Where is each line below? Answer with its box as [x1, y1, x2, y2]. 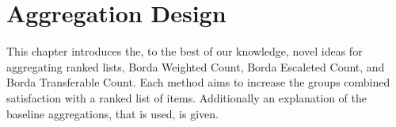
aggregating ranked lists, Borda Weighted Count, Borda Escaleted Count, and [6, 58, 385, 75]
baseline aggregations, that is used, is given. [6, 105, 219, 121]
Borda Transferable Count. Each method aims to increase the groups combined [6, 74, 390, 90]
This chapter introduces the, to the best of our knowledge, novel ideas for [6, 43, 363, 60]
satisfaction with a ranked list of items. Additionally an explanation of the [6, 89, 367, 106]
